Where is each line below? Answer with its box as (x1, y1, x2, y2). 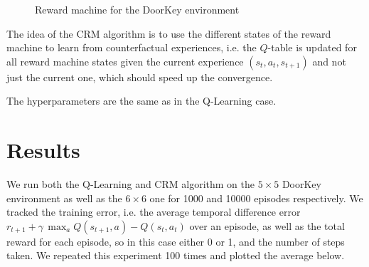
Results (6, 135, 80, 164)
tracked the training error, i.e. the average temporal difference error (6, 204, 301, 219)
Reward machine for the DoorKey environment (35, 2, 240, 16)
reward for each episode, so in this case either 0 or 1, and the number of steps (6, 234, 345, 248)
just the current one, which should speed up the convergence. (6, 69, 273, 84)
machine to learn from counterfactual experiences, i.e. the (6, 40, 257, 55)
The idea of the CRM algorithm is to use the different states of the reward (6, 26, 331, 41)
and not (312, 53, 346, 68)
